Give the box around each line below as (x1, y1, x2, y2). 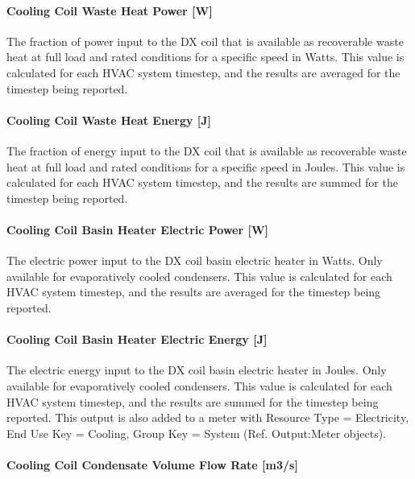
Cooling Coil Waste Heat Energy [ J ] (6, 111, 212, 128)
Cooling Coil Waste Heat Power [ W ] (6, 2, 213, 19)
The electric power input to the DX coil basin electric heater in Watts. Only (6, 252, 383, 269)
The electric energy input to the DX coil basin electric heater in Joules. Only (6, 361, 387, 378)
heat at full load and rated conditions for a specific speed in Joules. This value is (6, 158, 405, 175)
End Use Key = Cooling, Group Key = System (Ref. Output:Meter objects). (6, 424, 386, 441)
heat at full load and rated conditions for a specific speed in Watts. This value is (6, 48, 405, 65)
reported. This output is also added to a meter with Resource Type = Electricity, (6, 409, 409, 426)
